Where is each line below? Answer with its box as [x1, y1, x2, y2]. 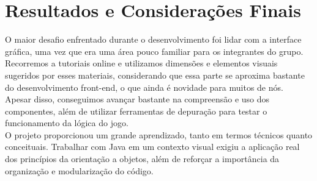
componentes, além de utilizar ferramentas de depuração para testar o [5, 104, 267, 117]
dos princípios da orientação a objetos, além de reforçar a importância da [5, 152, 280, 165]
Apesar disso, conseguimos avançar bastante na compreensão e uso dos [5, 93, 270, 105]
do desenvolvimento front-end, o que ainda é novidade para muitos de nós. [5, 80, 283, 93]
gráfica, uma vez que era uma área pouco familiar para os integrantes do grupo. [5, 44, 304, 57]
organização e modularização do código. [5, 164, 154, 177]
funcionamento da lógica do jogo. [5, 116, 129, 129]
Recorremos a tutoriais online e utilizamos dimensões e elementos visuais [5, 57, 278, 69]
